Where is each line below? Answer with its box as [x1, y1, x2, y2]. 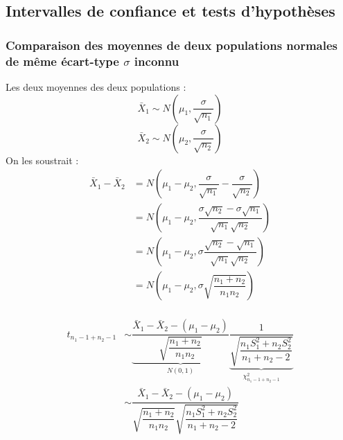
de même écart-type [6, 52, 119, 69]
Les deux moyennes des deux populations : [6, 79, 186, 94]
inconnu [134, 52, 179, 69]
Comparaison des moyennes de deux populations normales [6, 36, 338, 53]
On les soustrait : [6, 152, 79, 167]
